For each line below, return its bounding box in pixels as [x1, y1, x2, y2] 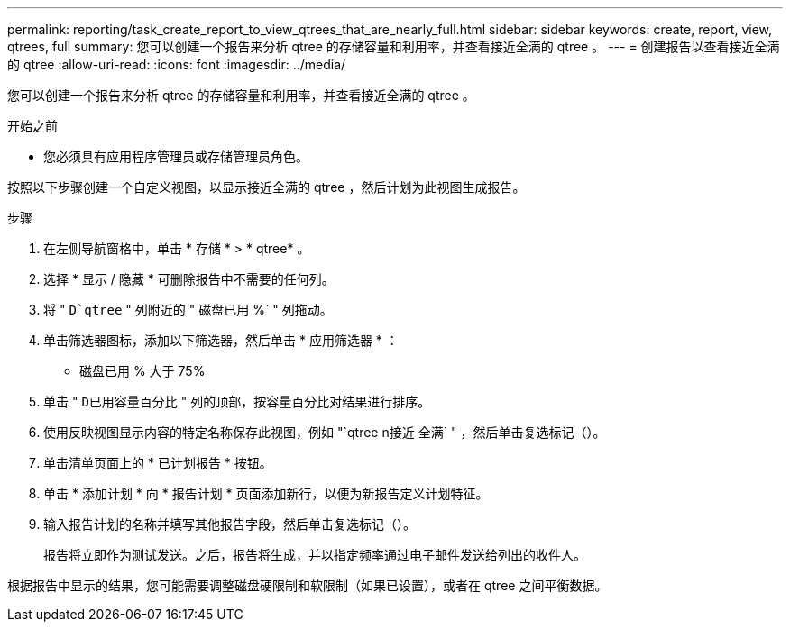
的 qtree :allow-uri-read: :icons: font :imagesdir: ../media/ [7, 57, 346, 72]
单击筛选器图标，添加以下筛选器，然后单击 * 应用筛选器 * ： [43, 333, 399, 348]
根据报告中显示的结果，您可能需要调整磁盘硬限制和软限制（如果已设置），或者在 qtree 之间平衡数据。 [7, 578, 608, 593]
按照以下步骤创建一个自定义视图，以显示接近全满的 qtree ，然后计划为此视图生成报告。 [7, 179, 526, 195]
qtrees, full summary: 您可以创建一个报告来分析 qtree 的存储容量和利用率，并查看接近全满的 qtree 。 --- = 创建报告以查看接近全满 [7, 39, 780, 54]
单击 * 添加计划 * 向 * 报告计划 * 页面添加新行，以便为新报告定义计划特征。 [43, 486, 489, 501]
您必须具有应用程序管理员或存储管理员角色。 [43, 149, 308, 164]
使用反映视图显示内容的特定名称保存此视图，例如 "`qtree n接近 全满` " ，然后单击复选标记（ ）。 [43, 424, 606, 440]
